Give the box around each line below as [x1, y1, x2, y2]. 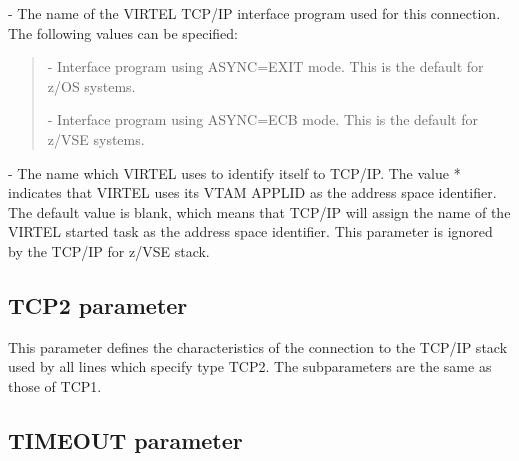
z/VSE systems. [47, 128, 145, 149]
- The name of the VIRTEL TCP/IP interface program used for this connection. [8, 3, 501, 23]
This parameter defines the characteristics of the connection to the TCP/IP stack [8, 336, 508, 357]
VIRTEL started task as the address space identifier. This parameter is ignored [8, 221, 493, 242]
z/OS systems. [47, 75, 136, 96]
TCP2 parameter [8, 289, 188, 320]
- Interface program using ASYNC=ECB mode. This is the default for [47, 109, 478, 130]
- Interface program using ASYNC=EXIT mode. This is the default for [47, 56, 484, 77]
